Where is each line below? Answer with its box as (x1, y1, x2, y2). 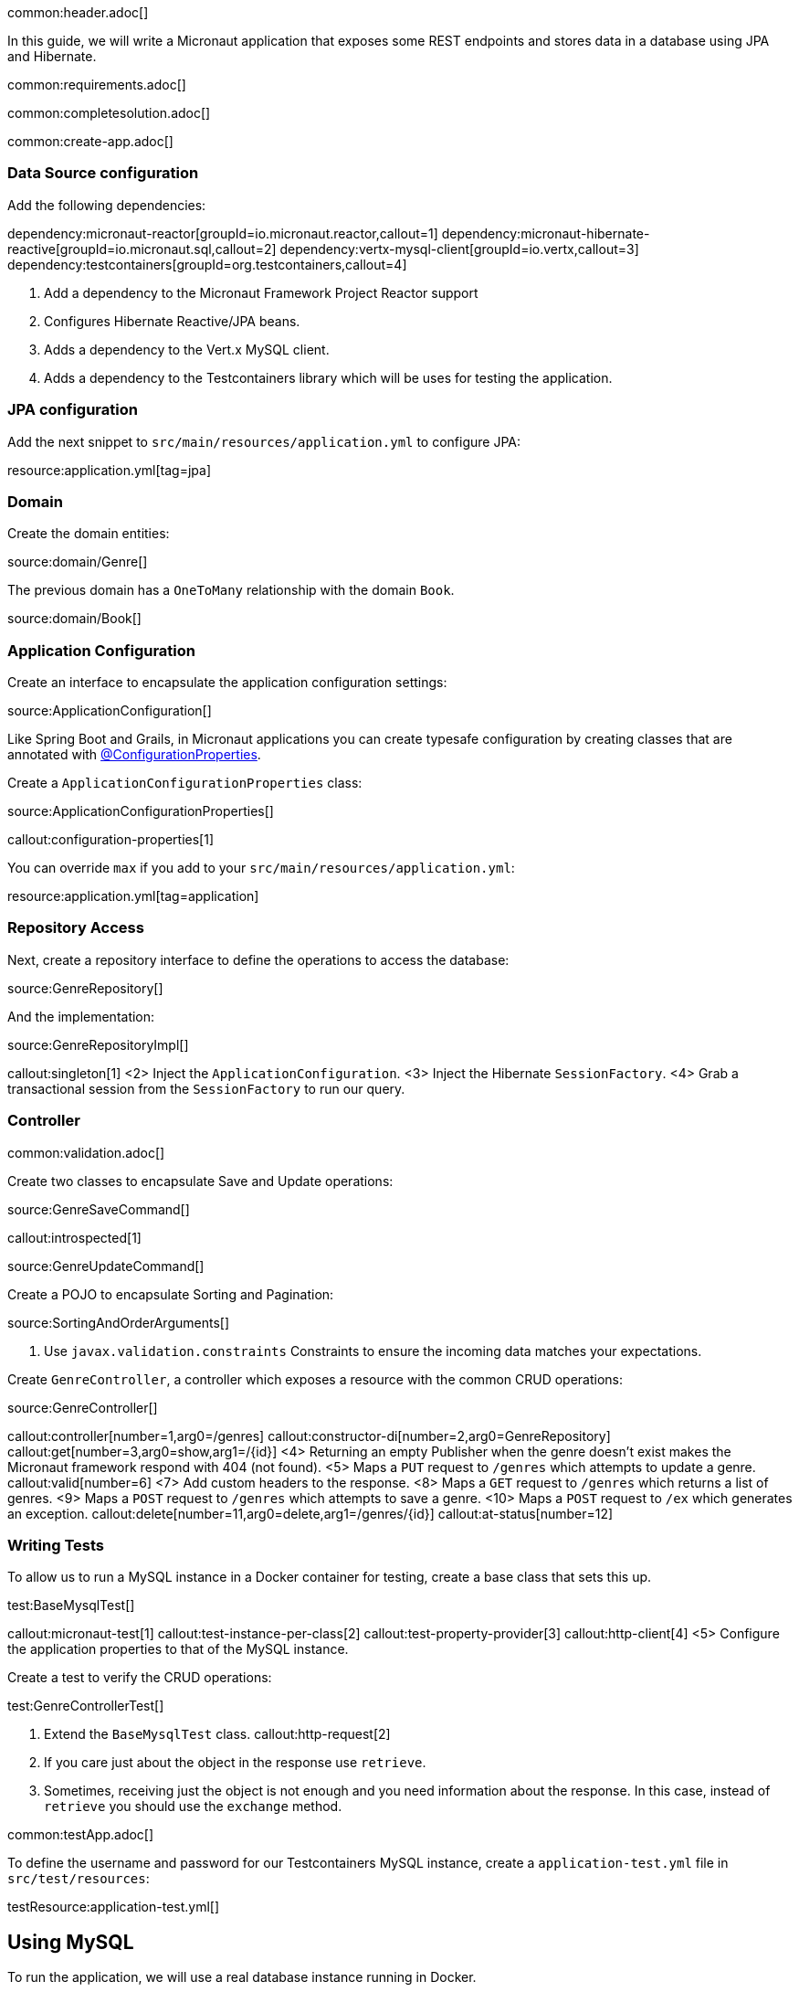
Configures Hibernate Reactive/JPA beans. (44, 313, 300, 329)
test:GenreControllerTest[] (7, 1698, 164, 1714)
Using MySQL (7, 1930, 134, 1954)
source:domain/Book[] (7, 610, 142, 627)
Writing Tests (7, 1535, 104, 1554)
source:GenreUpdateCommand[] (7, 1257, 205, 1274)
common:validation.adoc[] (7, 1144, 165, 1160)
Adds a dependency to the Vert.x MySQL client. (44, 341, 330, 357)
